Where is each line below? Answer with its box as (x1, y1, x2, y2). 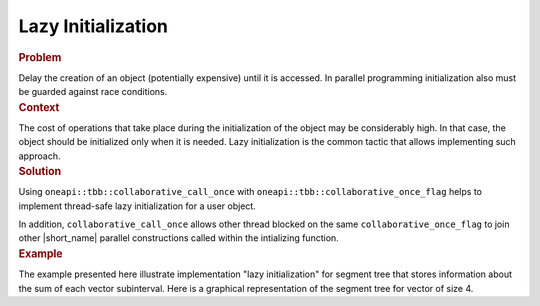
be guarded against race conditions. (18, 86, 168, 98)
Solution (18, 165, 62, 179)
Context (18, 100, 60, 114)
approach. (18, 150, 61, 162)
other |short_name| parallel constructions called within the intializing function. (18, 232, 339, 244)
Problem (18, 50, 62, 64)
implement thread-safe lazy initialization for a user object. (18, 200, 257, 212)
